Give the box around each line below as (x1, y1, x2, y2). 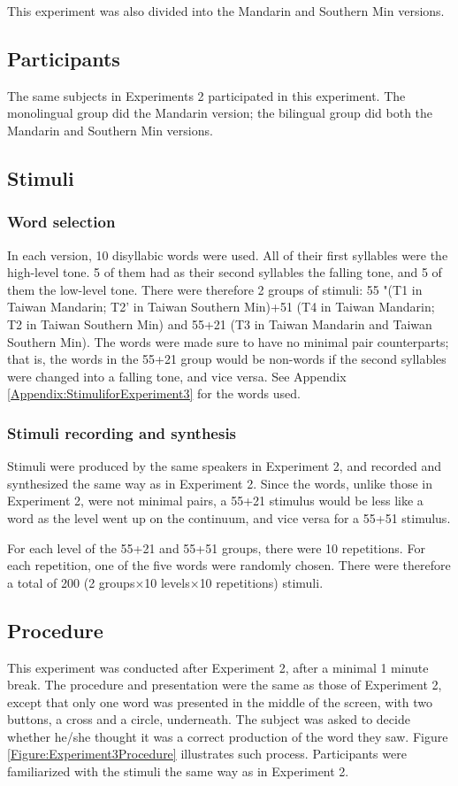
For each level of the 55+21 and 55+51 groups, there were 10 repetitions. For (7, 538, 425, 557)
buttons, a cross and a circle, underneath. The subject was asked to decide (7, 710, 410, 728)
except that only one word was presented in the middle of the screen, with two (7, 692, 432, 711)
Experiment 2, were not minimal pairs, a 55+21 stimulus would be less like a (7, 491, 424, 510)
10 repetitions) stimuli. (199, 573, 324, 591)
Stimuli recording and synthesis (7, 421, 237, 443)
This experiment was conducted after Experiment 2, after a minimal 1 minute (7, 658, 429, 676)
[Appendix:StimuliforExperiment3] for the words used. (7, 384, 301, 403)
